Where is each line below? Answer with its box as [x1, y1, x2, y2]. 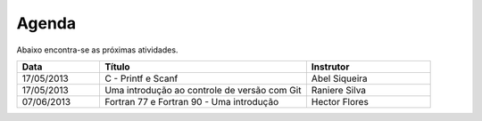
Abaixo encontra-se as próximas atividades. [16, 44, 179, 55]
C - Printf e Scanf [104, 72, 179, 85]
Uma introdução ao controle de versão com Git [104, 84, 302, 96]
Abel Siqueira [311, 72, 368, 85]
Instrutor [311, 60, 350, 73]
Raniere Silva [311, 84, 366, 96]
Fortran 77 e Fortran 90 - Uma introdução [104, 95, 279, 108]
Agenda [16, 13, 76, 33]
